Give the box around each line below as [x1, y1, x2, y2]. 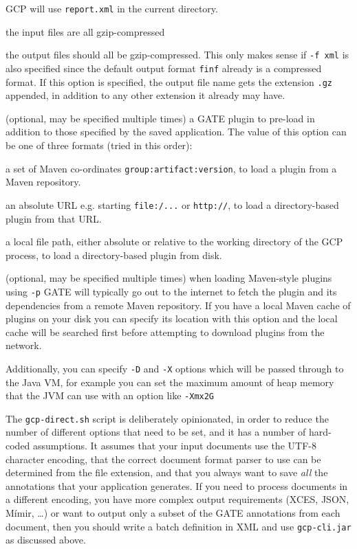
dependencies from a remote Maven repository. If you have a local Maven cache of [6, 298, 351, 312]
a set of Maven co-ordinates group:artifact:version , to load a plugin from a [6, 161, 337, 175]
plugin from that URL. [6, 211, 102, 225]
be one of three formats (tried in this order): [6, 138, 193, 152]
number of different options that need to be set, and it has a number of [6, 425, 306, 439]
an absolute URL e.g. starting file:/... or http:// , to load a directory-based [6, 197, 339, 212]
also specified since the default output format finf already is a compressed [6, 60, 322, 75]
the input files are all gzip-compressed [6, 24, 165, 38]
